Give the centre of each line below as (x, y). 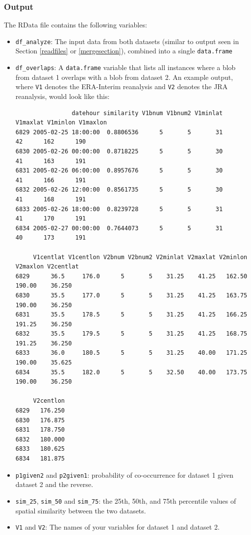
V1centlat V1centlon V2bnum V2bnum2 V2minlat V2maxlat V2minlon (140, 257)
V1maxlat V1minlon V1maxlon (61, 123)
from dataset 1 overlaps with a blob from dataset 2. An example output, (124, 77)
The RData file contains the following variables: (75, 25)
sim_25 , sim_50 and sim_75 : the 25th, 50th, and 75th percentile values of (126, 500)
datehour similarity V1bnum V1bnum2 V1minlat (147, 113)
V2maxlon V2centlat (47, 267)
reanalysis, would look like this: (63, 96)
